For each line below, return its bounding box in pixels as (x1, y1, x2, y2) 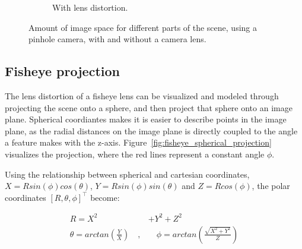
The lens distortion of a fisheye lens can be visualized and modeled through (5, 89, 279, 102)
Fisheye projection (5, 62, 120, 80)
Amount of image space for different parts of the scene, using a (28, 21, 257, 33)
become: (90, 191, 120, 203)
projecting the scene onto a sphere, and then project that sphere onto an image (5, 101, 293, 114)
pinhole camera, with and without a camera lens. (28, 33, 206, 45)
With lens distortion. (52, 1, 128, 13)
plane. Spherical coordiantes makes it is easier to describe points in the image (5, 113, 287, 125)
